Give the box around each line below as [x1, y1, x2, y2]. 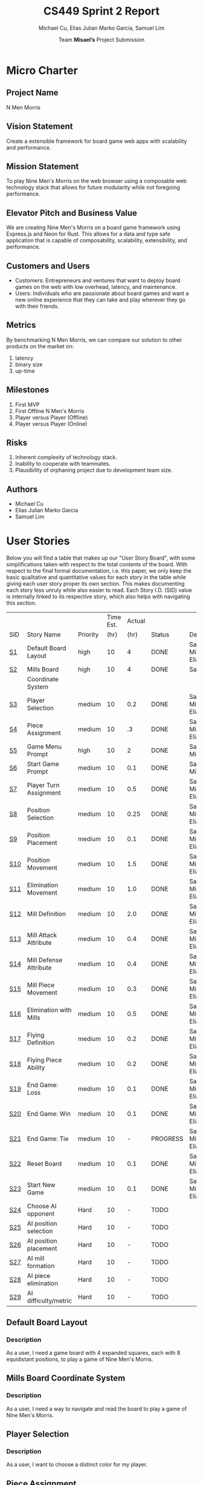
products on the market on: [6, 342, 74, 349]
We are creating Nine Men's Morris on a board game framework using [6, 224, 181, 231]
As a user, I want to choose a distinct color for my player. [6, 1461, 148, 1468]
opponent [27, 1209, 55, 1218]
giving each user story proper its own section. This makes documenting [6, 580, 185, 587]
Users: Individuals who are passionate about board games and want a [14, 289, 189, 297]
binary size [14, 360, 43, 368]
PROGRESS [150, 1134, 184, 1143]
